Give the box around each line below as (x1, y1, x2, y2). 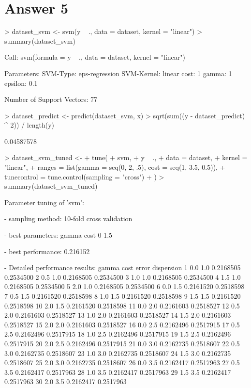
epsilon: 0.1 (4, 78, 38, 88)
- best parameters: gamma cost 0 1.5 (4, 230, 113, 240)
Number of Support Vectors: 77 (4, 94, 97, 104)
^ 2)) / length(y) (4, 120, 55, 130)
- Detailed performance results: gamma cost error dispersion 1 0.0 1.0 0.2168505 (4, 262, 241, 273)
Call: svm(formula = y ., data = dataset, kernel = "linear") (4, 52, 185, 62)
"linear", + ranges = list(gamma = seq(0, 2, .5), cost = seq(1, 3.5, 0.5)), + (4, 162, 225, 172)
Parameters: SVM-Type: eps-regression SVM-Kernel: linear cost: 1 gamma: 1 (4, 68, 232, 78)
